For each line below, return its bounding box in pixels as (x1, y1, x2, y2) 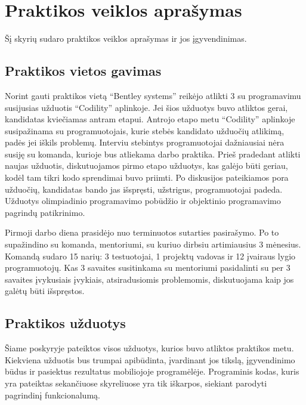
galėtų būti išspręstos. (5, 285, 85, 297)
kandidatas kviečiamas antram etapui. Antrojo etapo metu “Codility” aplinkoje (5, 113, 295, 125)
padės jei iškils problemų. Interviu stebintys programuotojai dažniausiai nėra (5, 136, 285, 149)
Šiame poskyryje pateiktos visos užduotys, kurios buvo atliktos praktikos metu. (5, 342, 294, 354)
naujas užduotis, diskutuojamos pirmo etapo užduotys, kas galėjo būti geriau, (5, 159, 288, 172)
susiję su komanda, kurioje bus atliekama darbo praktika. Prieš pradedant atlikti (5, 147, 301, 160)
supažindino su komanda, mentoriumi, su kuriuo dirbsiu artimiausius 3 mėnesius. (5, 238, 301, 251)
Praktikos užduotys (5, 314, 126, 332)
